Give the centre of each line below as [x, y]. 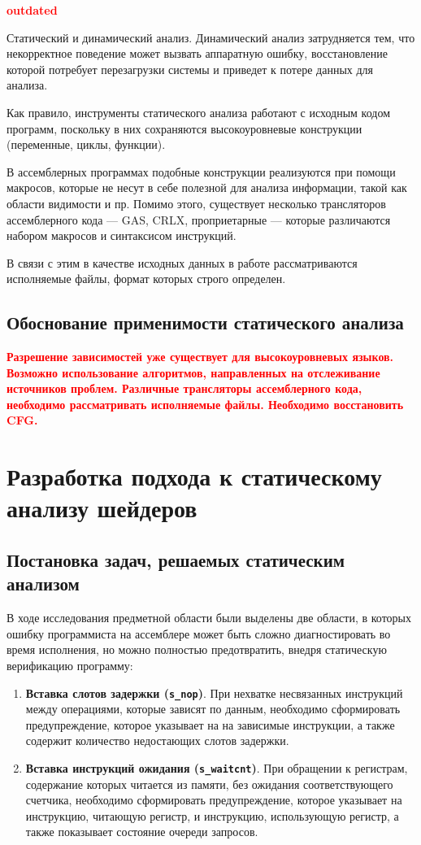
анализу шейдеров [102, 508]
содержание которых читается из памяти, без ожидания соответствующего [209, 784]
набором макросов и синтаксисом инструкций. [122, 235]
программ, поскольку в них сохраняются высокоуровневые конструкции [184, 128]
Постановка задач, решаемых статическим [176, 560]
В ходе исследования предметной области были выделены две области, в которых [209, 618]
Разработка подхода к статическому [194, 476]
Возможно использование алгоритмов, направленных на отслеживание [193, 372]
